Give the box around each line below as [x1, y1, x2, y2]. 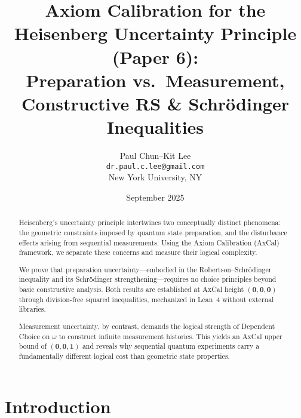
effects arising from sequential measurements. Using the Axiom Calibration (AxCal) [19, 237, 279, 247]
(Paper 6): [112, 44, 199, 69]
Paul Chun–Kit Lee [119, 149, 191, 162]
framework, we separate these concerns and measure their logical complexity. [19, 247, 257, 257]
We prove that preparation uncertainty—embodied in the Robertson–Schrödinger [19, 264, 272, 274]
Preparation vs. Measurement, [26, 67, 285, 92]
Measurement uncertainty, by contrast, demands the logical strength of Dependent [19, 321, 275, 331]
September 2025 [126, 190, 185, 203]
